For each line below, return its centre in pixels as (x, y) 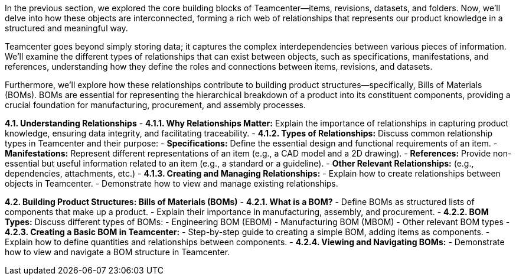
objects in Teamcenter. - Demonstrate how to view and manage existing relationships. (172, 183)
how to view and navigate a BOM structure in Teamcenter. (117, 252)
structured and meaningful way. (66, 28)
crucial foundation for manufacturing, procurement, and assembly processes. (156, 105)
